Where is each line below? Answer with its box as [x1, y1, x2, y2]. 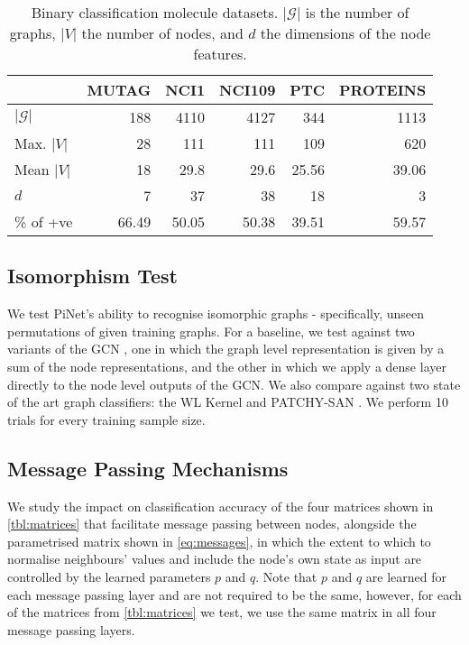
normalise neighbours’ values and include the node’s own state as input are [7, 549, 422, 568]
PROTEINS [339, 79, 427, 100]
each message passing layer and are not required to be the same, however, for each [7, 585, 462, 604]
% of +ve [14, 211, 73, 232]
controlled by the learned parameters [7, 567, 211, 585]
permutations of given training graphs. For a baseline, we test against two [7, 321, 415, 340]
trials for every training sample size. [7, 410, 206, 428]
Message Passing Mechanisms [7, 454, 289, 482]
